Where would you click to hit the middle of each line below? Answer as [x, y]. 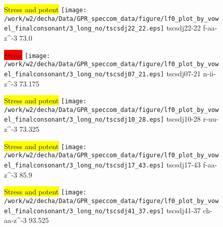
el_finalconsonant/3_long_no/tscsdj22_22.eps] [84, 29]
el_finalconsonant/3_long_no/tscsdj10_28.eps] [84, 120]
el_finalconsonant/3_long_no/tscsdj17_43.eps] [84, 165]
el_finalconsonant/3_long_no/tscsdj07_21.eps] [84, 74]
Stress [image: [27, 55]
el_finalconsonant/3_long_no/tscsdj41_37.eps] [84, 211]
